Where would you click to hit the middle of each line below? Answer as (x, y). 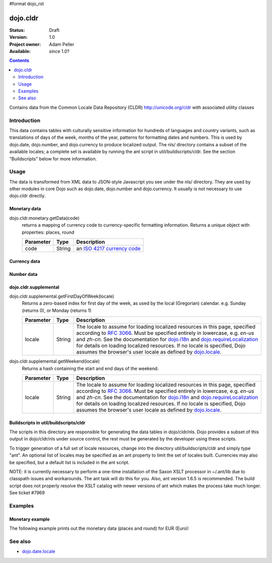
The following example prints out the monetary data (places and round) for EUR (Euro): (99, 528)
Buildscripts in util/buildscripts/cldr (47, 423)
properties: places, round (48, 232)
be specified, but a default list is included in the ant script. (70, 462)
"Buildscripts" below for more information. (53, 158)
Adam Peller (62, 44)
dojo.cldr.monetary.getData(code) (45, 218)
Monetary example (29, 519)
